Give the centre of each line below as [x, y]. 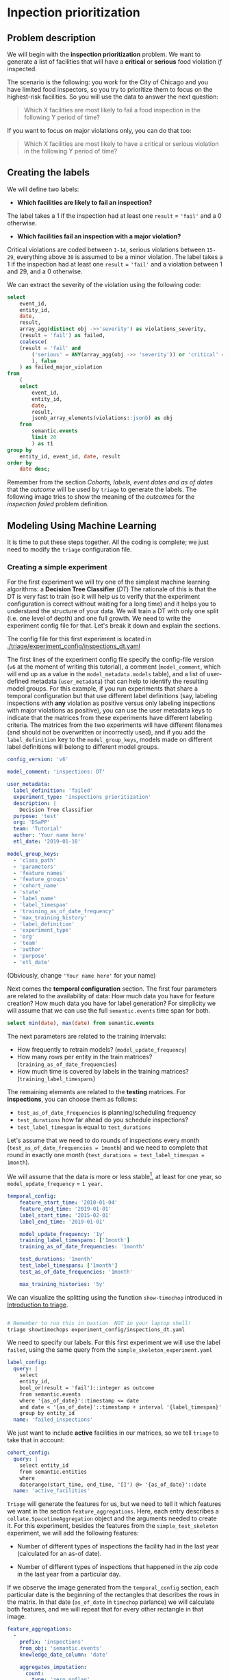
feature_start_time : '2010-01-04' [68, 1203]
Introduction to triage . [38, 1305]
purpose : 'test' [36, 816]
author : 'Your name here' [50, 835]
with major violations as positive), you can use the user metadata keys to [110, 711]
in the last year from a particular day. [69, 1574]
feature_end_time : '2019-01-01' [65, 1209]
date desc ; [35, 469]
